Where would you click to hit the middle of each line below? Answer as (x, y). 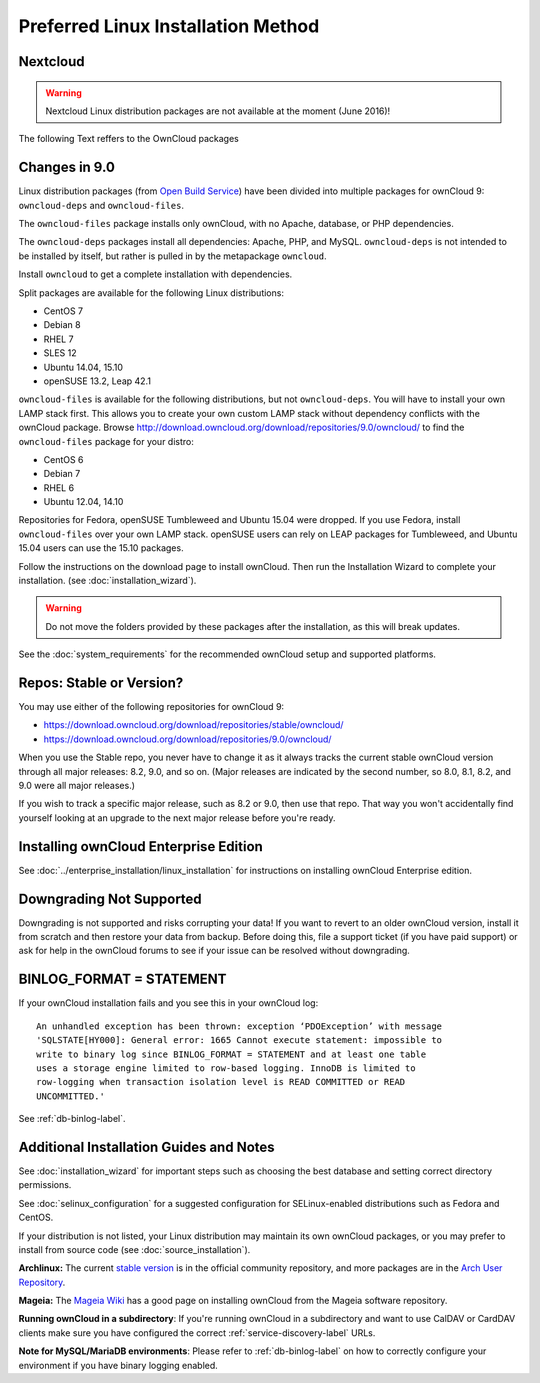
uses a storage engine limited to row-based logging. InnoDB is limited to (226, 1068)
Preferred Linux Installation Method (169, 26)
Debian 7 (62, 474)
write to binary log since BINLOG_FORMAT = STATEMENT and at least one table (231, 1054)
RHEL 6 (59, 487)
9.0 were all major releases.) (76, 786)
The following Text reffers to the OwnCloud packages (128, 139)
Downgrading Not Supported (110, 898)
